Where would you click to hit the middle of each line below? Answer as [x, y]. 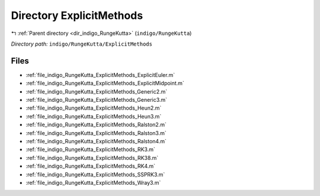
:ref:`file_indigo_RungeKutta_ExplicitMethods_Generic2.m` [97, 91]
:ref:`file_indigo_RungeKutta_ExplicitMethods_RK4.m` [90, 166]
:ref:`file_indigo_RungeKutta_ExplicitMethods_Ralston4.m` [96, 141]
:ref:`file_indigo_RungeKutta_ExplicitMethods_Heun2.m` [94, 108]
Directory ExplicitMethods [77, 15]
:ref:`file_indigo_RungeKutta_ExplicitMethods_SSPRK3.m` [95, 174]
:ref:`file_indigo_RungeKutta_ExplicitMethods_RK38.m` [92, 158]
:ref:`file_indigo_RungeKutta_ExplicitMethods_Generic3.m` [97, 100]
